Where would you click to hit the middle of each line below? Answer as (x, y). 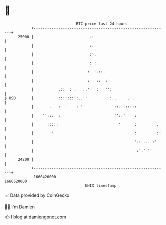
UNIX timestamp (101, 186)
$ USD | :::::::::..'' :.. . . (70, 98)
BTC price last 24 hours (102, 24)
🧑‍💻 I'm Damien (20, 207)
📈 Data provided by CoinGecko (37, 195)
